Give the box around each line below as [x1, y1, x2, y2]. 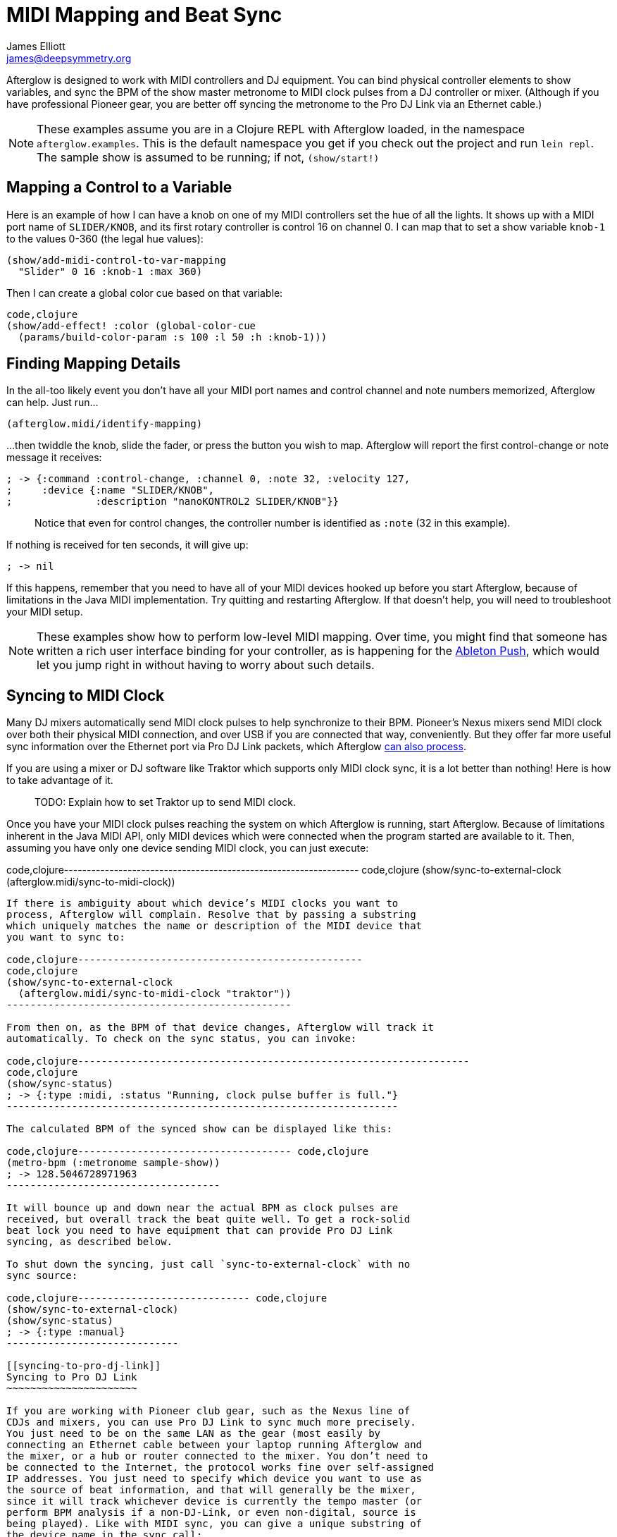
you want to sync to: [6, 931, 125, 943]
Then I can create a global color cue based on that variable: [6, 286, 283, 299]
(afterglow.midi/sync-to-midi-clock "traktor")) [18, 988, 292, 1000]
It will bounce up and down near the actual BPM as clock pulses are [6, 1202, 399, 1214]
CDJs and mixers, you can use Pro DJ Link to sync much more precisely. [6, 1416, 416, 1428]
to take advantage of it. [6, 774, 113, 787]
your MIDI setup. [6, 606, 83, 618]
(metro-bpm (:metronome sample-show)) [6, 1157, 220, 1169]
